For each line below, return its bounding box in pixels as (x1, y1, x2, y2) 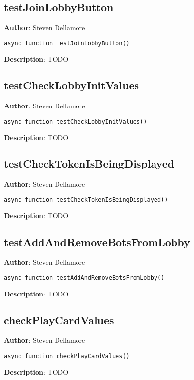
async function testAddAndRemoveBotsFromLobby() (4, 274, 165, 281)
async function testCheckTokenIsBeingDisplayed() (4, 196, 168, 203)
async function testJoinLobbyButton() (4, 40, 130, 47)
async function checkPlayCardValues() (4, 352, 130, 359)
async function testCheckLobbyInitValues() (4, 118, 147, 125)
